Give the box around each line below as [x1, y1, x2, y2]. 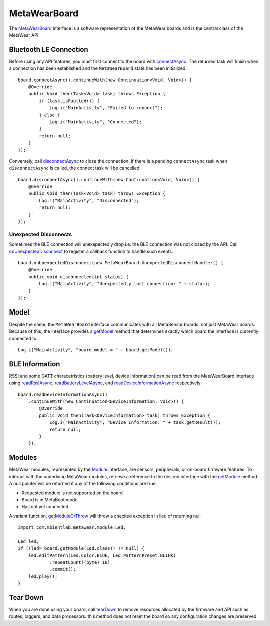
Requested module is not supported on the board [21, 490, 123, 496]
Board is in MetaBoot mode [21, 496, 78, 503]
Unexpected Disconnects [9, 231, 72, 238]
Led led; [18, 538, 39, 544]
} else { [39, 112, 60, 118]
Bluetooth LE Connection [9, 45, 88, 54]
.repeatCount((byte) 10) [49, 560, 111, 565]
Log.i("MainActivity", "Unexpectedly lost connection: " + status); [39, 281, 211, 287]
